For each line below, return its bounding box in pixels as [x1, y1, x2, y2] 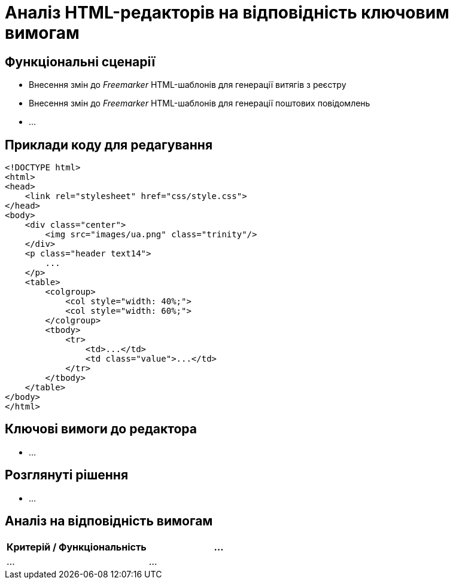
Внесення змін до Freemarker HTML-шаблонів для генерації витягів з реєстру [29, 80, 346, 90]
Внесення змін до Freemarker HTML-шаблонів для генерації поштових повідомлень [29, 98, 370, 109]
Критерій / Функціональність [7, 540, 147, 553]
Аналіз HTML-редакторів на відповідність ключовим [5, 2, 449, 23]
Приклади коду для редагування [5, 137, 213, 152]
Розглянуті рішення [5, 467, 129, 483]
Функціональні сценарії [5, 54, 156, 69]
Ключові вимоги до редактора [5, 421, 197, 437]
